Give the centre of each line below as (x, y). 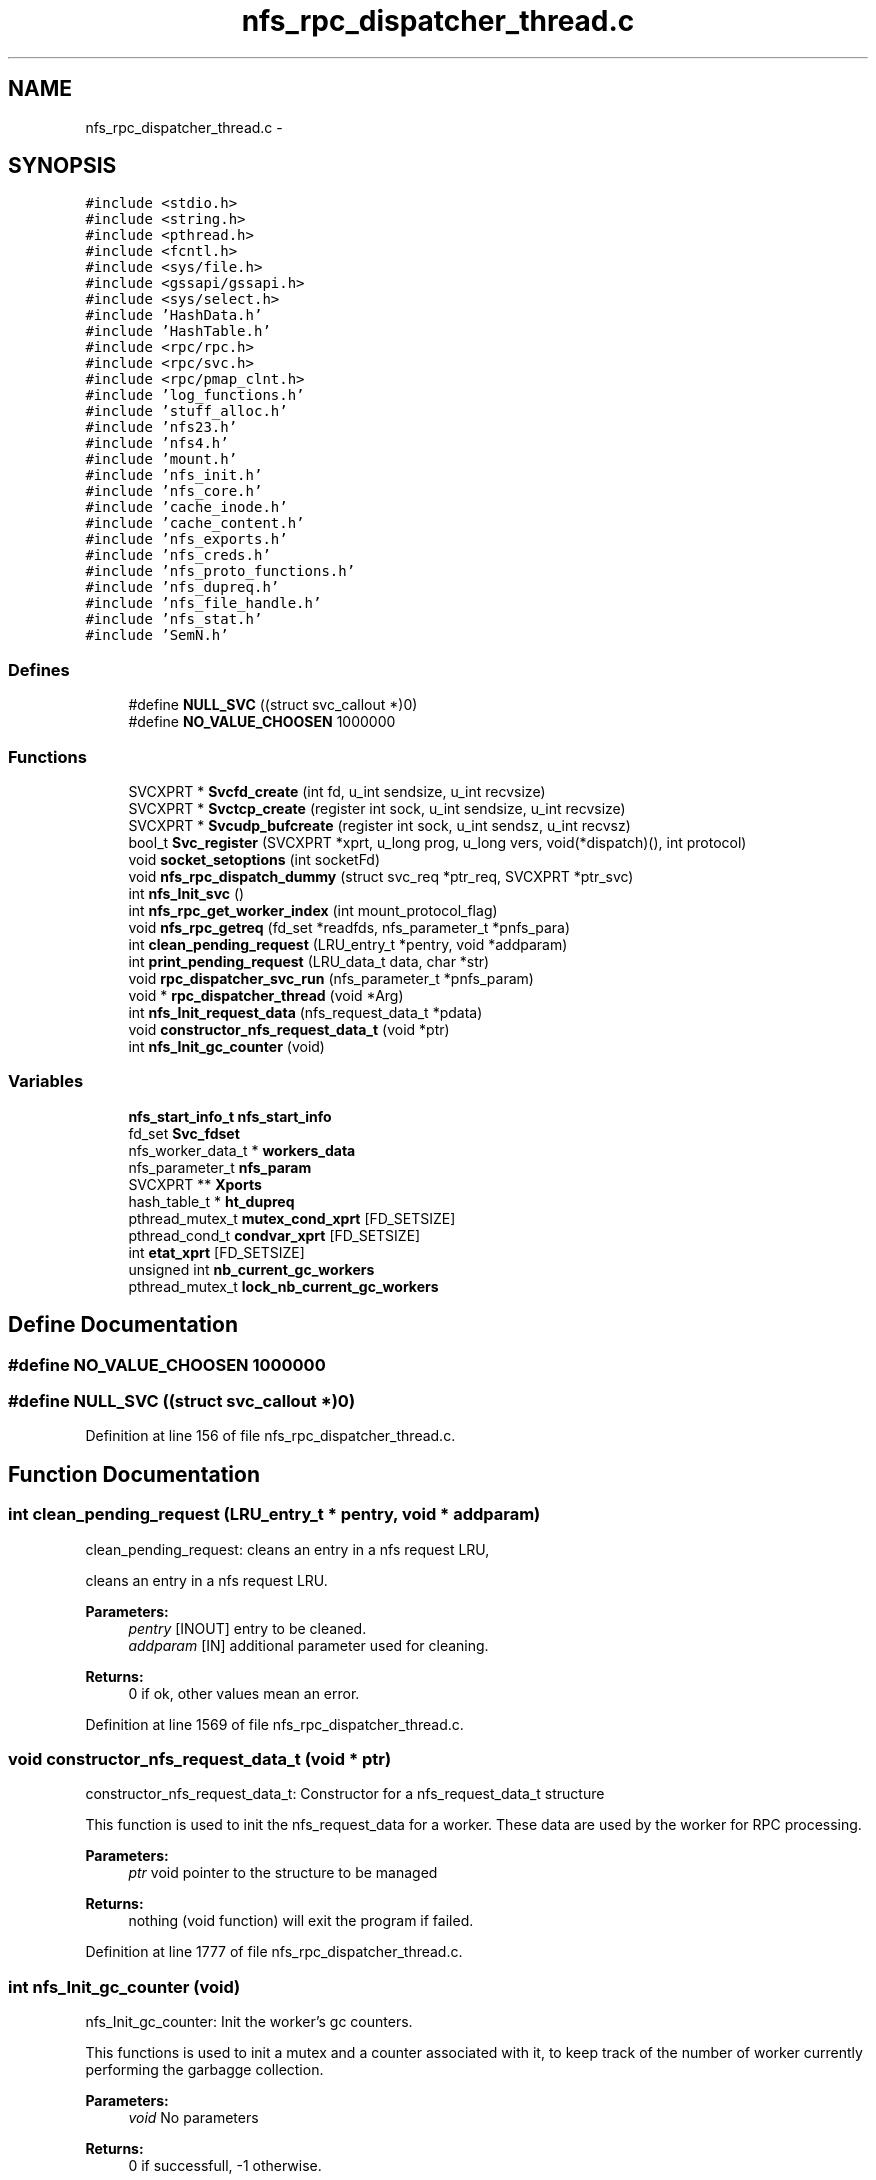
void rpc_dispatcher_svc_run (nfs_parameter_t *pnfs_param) (331, 978)
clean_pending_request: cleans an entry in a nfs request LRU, (287, 1549)
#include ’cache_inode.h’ (186, 507)
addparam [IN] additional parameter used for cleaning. (308, 1645)
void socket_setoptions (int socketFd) (254, 859)
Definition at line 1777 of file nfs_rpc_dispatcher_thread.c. (274, 1952)
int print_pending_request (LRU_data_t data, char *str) (309, 961)
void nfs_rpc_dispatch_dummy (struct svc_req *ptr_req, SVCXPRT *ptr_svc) (381, 876)
